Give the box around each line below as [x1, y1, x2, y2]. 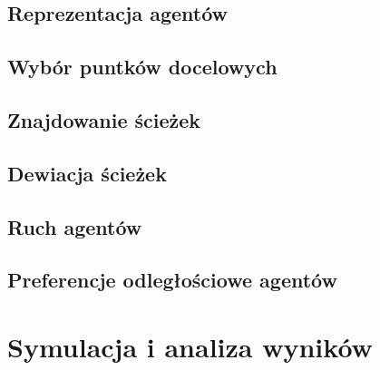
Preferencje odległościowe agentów [7, 266, 337, 294]
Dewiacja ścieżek [7, 159, 167, 187]
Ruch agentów [7, 212, 142, 240]
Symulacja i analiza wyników [7, 327, 373, 365]
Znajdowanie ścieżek [7, 105, 201, 133]
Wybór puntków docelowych [7, 53, 278, 81]
